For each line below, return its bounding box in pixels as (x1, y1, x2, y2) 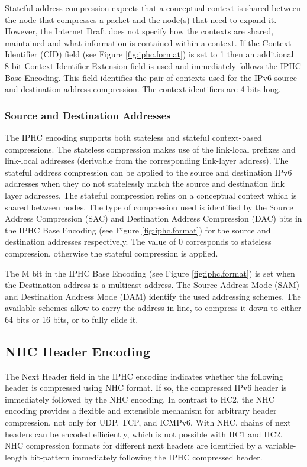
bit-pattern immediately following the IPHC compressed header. (30, 450, 263, 463)
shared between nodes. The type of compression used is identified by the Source (5, 200, 293, 213)
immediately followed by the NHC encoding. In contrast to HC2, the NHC (5, 393, 274, 405)
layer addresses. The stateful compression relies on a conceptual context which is (5, 189, 297, 201)
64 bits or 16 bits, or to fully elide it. (5, 313, 138, 325)
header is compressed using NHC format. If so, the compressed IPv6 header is (5, 381, 287, 394)
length (5, 450, 28, 463)
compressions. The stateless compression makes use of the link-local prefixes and (5, 142, 296, 155)
